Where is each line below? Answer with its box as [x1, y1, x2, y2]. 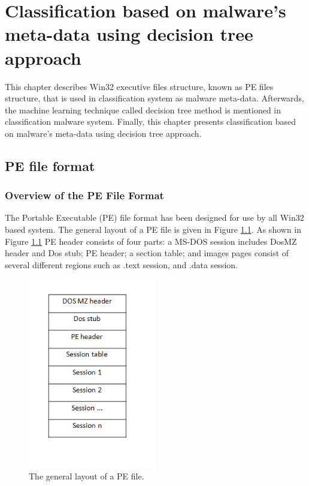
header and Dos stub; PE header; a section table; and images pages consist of [5, 247, 289, 259]
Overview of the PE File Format [5, 188, 164, 203]
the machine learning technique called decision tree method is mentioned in [5, 103, 281, 116]
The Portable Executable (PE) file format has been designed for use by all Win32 [5, 211, 304, 224]
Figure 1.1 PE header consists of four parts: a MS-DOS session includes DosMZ [5, 235, 297, 247]
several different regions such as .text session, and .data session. [5, 258, 238, 271]
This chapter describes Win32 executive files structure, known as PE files [5, 80, 274, 92]
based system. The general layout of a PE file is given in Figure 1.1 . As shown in [5, 223, 302, 236]
